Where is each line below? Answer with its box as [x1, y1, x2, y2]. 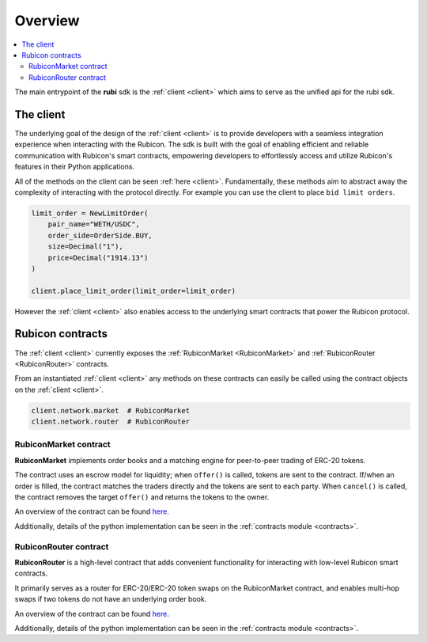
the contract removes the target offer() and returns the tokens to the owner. [14, 492, 270, 502]
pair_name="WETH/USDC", [47, 220, 140, 229]
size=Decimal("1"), [47, 242, 124, 251]
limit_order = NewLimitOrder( [31, 208, 149, 218]
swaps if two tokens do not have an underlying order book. [14, 595, 207, 604]
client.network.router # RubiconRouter [31, 417, 190, 427]
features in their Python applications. [14, 162, 134, 172]
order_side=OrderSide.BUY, [47, 230, 153, 240]
